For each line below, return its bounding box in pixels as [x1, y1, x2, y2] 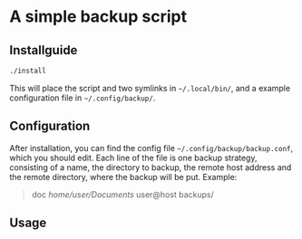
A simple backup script [9, 6, 188, 27]
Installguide [9, 43, 78, 58]
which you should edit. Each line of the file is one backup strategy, [9, 152, 258, 163]
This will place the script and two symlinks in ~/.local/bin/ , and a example [9, 82, 291, 93]
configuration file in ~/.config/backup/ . [9, 92, 156, 103]
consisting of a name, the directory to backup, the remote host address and [9, 161, 292, 173]
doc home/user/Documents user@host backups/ [31, 188, 215, 200]
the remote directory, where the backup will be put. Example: [9, 171, 238, 182]
